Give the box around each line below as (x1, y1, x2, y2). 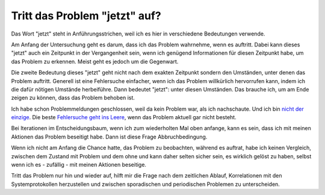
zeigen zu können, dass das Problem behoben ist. (11, 94, 135, 102)
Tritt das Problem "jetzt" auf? (11, 9, 162, 22)
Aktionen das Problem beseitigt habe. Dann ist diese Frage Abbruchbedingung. (11, 133, 208, 140)
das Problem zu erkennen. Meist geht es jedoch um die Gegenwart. (11, 58, 179, 65)
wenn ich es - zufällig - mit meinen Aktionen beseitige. (11, 161, 147, 169)
